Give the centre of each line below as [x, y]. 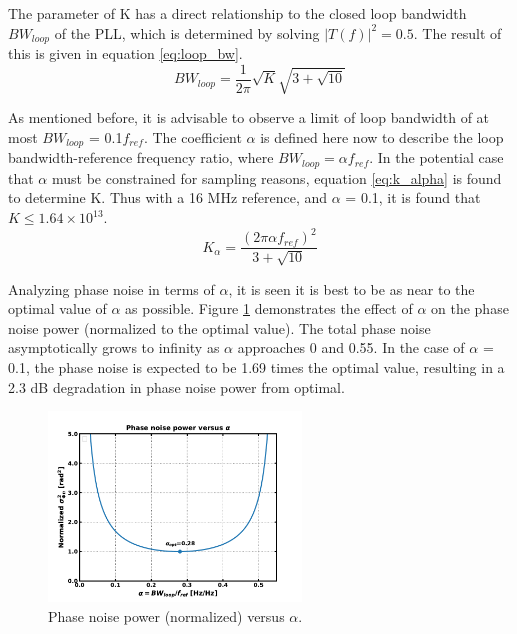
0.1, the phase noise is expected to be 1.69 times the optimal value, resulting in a [256, 366]
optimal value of [57, 308]
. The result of [457, 32]
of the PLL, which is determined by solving [187, 32]
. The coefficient [192, 136]
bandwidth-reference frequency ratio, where [141, 157]
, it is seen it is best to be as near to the [351, 288]
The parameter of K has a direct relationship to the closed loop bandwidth [237, 13]
